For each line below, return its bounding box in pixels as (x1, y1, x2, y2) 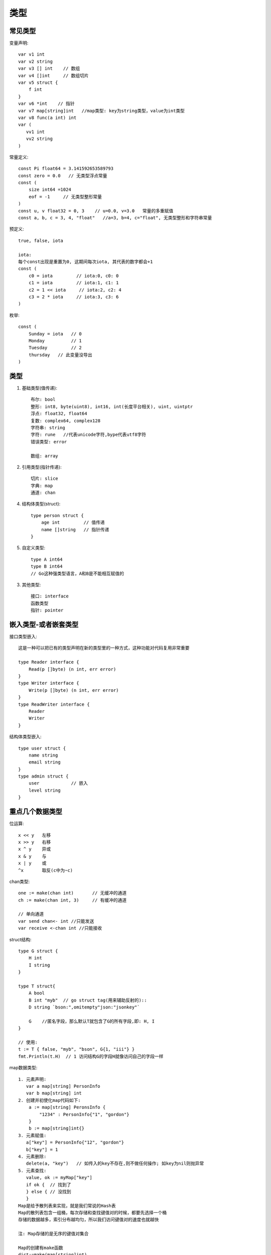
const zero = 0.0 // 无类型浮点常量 (18, 173, 107, 178)
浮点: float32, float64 (31, 411, 87, 417)
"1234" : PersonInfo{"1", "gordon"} (39, 1111, 130, 1117)
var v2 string (18, 58, 53, 64)
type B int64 (31, 564, 63, 569)
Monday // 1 (28, 338, 82, 343)
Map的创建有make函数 (18, 1245, 64, 1251)
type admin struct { (18, 774, 69, 779)
